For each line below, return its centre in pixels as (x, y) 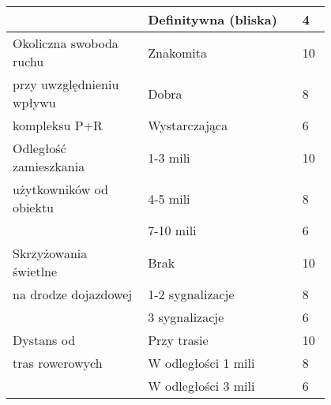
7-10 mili (172, 230)
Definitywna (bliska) (213, 19)
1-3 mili (169, 157)
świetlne (35, 271)
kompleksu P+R (58, 125)
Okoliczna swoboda (66, 43)
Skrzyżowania (50, 253)
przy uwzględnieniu (66, 84)
